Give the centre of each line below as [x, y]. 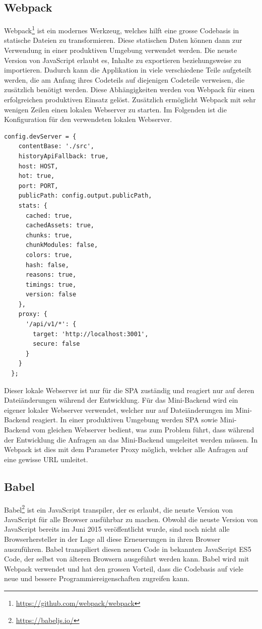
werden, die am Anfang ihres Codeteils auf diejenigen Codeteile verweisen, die [124, 79]
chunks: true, [49, 235]
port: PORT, [38, 186]
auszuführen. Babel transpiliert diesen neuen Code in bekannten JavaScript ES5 [128, 549]
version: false [51, 295]
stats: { [33, 205]
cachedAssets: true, [60, 226]
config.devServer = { [40, 136]
